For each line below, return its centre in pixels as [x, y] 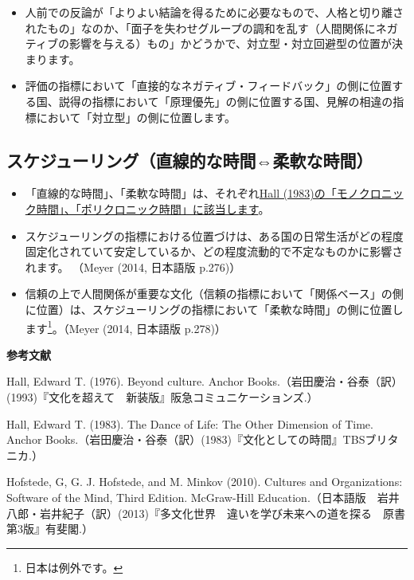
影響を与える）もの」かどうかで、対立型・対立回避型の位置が [230, 43]
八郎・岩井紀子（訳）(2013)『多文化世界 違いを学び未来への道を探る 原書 [206, 513]
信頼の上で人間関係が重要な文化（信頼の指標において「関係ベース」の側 [214, 294]
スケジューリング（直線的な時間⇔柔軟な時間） [190, 160]
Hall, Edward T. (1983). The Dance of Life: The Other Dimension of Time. [190, 423]
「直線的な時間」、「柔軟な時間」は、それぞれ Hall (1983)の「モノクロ [203, 193]
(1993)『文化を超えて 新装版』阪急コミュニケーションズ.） [162, 396]
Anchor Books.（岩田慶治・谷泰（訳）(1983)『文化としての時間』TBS [186, 439]
